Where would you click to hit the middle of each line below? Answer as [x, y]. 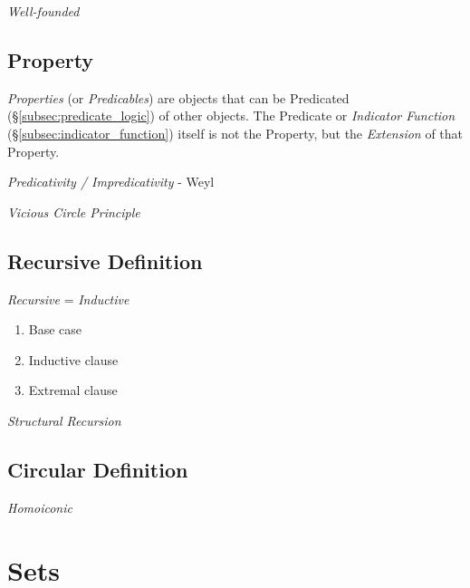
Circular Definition [98, 469]
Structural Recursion [64, 420]
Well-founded [43, 11]
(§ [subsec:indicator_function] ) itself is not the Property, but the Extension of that [235, 133]
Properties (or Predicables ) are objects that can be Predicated [178, 97]
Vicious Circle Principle [74, 212]
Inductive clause [73, 359]
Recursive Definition [105, 260]
